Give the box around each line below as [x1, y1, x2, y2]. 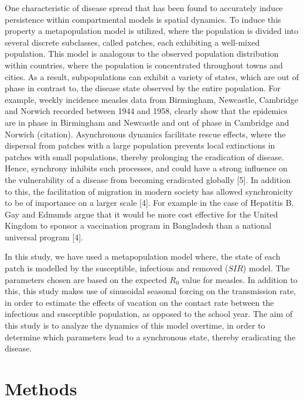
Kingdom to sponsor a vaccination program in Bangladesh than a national [5, 219, 272, 232]
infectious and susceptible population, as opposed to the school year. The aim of [5, 308, 293, 320]
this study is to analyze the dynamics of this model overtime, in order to [5, 319, 265, 332]
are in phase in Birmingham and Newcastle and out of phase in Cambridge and [5, 116, 289, 128]
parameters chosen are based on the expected [5, 273, 167, 285]
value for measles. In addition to [182, 273, 298, 285]
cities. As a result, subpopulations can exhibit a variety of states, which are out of [5, 70, 299, 82]
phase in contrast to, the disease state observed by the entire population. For [5, 82, 281, 94]
